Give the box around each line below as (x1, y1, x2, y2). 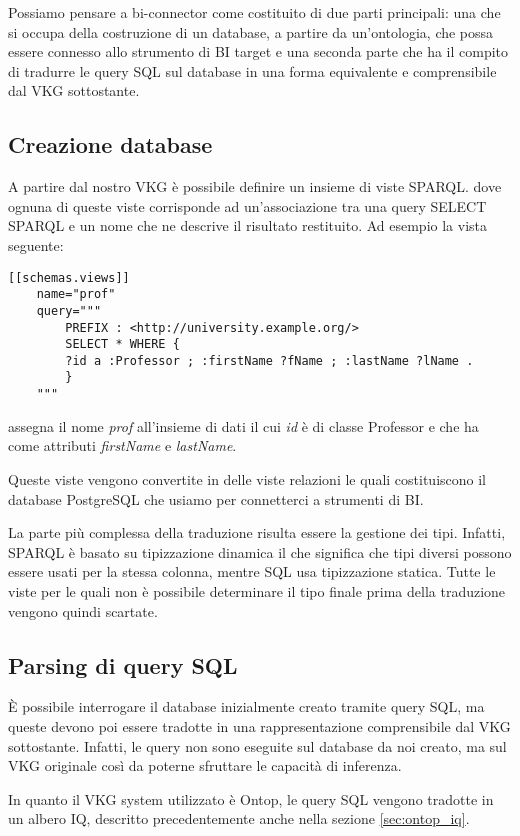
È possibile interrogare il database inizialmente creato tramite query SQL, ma (8, 696, 485, 717)
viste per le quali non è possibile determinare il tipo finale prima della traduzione (8, 580, 506, 601)
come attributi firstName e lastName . (8, 435, 237, 456)
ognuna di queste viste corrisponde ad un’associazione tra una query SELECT (8, 195, 487, 216)
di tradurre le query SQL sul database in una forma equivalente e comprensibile (8, 60, 497, 81)
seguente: (8, 234, 64, 255)
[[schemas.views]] (8, 270, 130, 285)
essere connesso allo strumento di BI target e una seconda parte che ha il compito (8, 41, 509, 62)
